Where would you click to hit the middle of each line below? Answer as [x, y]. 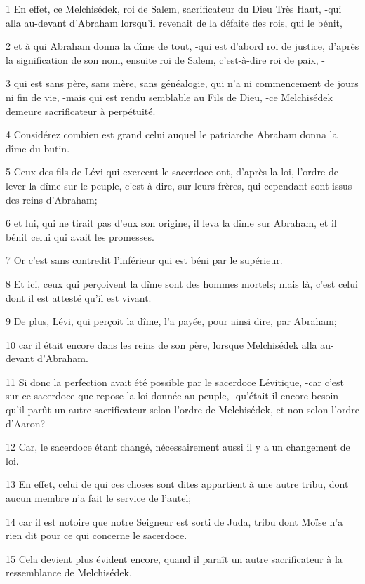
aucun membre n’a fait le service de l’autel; [99, 498]
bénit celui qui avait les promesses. [80, 236]
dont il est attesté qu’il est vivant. [79, 297]
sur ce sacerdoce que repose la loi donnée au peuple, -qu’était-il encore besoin [172, 396]
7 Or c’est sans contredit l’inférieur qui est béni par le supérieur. [144, 260]
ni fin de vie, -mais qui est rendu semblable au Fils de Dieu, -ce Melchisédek [169, 97]
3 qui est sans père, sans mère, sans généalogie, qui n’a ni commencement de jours [182, 83]
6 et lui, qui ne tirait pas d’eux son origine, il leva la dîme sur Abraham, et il [171, 223]
